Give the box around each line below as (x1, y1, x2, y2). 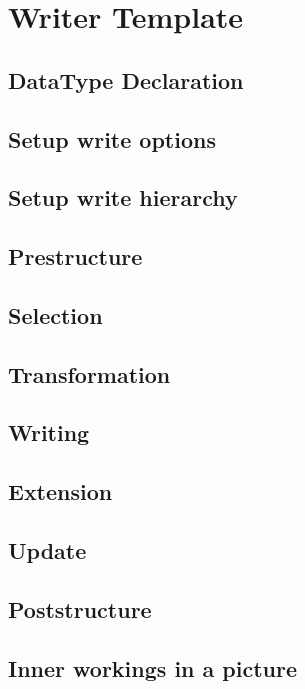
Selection (8, 299, 103, 330)
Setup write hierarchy (8, 182, 238, 213)
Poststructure (8, 593, 152, 624)
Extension (8, 476, 113, 507)
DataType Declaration (8, 64, 244, 95)
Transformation (8, 358, 171, 389)
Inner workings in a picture (8, 652, 298, 683)
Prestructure (8, 241, 143, 272)
